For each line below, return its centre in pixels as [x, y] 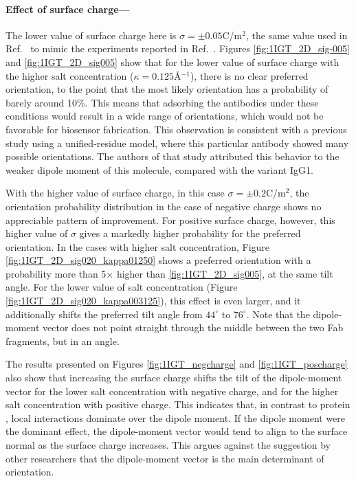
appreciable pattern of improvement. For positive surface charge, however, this [170, 220]
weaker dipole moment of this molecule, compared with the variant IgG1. [159, 169]
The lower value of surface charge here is [91, 35]
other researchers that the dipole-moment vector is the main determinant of [165, 458]
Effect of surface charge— [68, 9]
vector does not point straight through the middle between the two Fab [193, 327]
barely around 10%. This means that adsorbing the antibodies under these [162, 102]
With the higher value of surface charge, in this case [115, 193]
